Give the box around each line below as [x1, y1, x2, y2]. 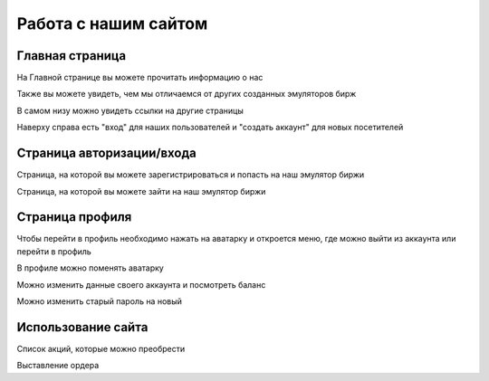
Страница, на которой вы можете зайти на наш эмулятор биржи [16, 186, 266, 196]
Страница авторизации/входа [16, 146, 197, 161]
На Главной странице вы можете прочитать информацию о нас [16, 72, 264, 83]
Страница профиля [16, 209, 132, 225]
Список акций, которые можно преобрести [16, 343, 186, 354]
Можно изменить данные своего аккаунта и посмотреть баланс [16, 279, 266, 290]
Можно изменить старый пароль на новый [16, 296, 183, 307]
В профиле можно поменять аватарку [16, 262, 165, 273]
